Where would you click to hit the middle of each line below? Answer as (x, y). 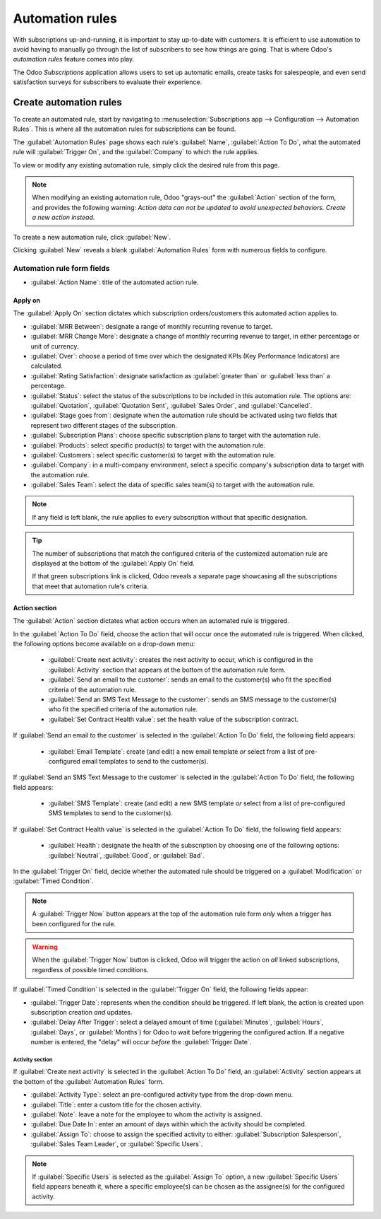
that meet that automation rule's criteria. (90, 586)
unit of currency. (55, 346)
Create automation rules (68, 102)
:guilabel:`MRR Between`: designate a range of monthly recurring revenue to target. (152, 326)
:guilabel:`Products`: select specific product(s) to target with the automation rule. (148, 445)
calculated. (47, 366)
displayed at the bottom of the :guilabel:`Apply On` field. (114, 564)
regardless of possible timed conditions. (90, 969)
